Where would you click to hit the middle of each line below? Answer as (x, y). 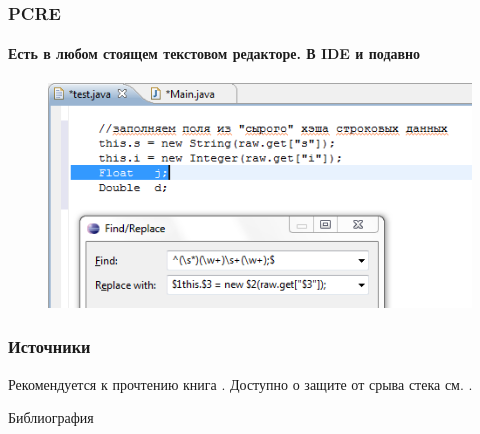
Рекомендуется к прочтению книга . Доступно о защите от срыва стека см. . (240, 383)
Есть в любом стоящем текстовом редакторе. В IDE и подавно (214, 53)
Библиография (51, 417)
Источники (49, 346)
